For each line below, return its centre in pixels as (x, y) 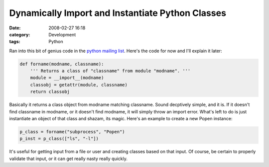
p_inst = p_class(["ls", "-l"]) (59, 139)
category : (20, 34)
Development (62, 34)
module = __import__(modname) (67, 78)
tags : (15, 42)
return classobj (50, 92)
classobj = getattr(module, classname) (79, 85)
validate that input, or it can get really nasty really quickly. (68, 159)
